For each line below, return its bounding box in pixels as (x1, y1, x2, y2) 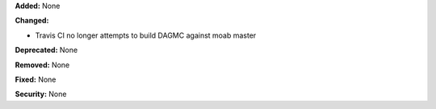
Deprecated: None (15, 45, 78, 55)
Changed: (15, 16, 49, 26)
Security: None (15, 89, 67, 99)
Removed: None (15, 60, 70, 70)
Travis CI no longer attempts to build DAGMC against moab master (35, 30, 257, 40)
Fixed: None (15, 75, 57, 84)
